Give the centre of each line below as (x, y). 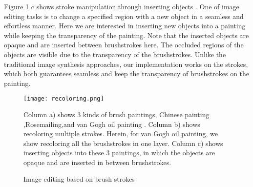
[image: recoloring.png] (64, 99)
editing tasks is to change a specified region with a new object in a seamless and (124, 16)
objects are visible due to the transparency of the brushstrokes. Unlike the (115, 54)
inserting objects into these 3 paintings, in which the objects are (119, 153)
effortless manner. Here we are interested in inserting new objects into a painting (125, 26)
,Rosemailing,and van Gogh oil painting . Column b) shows (112, 124)
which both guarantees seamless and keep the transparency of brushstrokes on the (127, 73)
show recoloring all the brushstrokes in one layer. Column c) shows (123, 143)
